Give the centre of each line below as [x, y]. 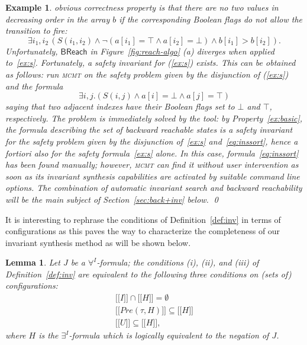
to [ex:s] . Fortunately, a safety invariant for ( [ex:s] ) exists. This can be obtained [151, 63]
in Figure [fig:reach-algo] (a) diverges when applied [182, 51]
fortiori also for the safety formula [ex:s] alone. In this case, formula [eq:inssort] [152, 153]
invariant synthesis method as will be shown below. [98, 242]
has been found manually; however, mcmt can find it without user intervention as [152, 164]
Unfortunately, [32, 51]
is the [49, 335]
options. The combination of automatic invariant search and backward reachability [154, 188]
